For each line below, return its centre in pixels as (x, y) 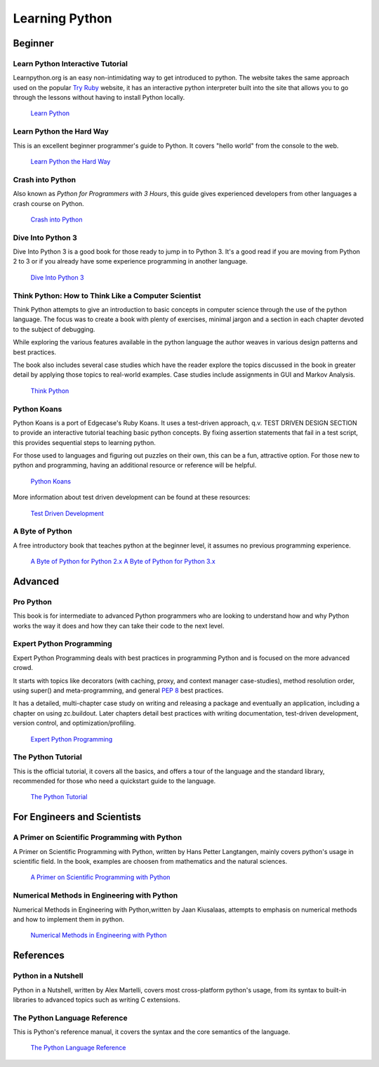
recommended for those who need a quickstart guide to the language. (114, 781)
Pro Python (32, 602)
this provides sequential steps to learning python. (84, 442)
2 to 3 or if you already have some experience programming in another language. (131, 261)
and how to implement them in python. (68, 919)
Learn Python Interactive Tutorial (70, 63)
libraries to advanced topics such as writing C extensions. (97, 1000)
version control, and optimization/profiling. (74, 723)
